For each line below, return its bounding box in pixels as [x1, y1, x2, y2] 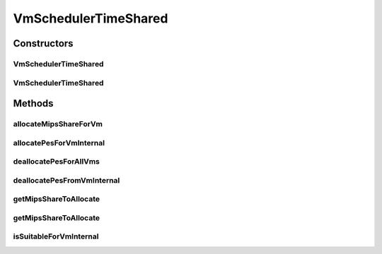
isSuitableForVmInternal [13, 231, 99, 241]
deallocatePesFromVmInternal [13, 175, 120, 185]
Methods [13, 97, 54, 109]
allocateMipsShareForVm [13, 119, 103, 129]
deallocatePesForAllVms [13, 157, 100, 167]
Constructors [13, 37, 74, 49]
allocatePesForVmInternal [13, 138, 105, 147]
